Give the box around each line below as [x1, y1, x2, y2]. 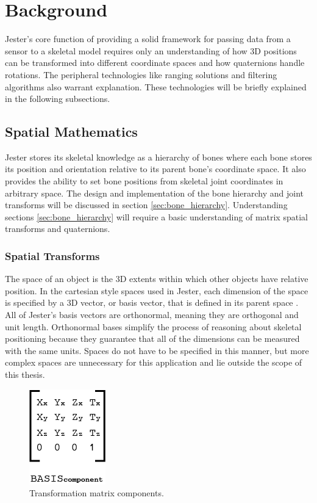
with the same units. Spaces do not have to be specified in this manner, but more [5, 344, 309, 356]
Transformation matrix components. [29, 487, 164, 499]
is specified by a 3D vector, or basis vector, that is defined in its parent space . [5, 296, 299, 309]
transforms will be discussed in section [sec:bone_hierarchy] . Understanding [5, 198, 288, 211]
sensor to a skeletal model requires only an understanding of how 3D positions [5, 44, 297, 57]
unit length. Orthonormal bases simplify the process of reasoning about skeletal [5, 320, 302, 333]
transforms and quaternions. [5, 222, 110, 235]
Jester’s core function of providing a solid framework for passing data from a [5, 32, 291, 45]
